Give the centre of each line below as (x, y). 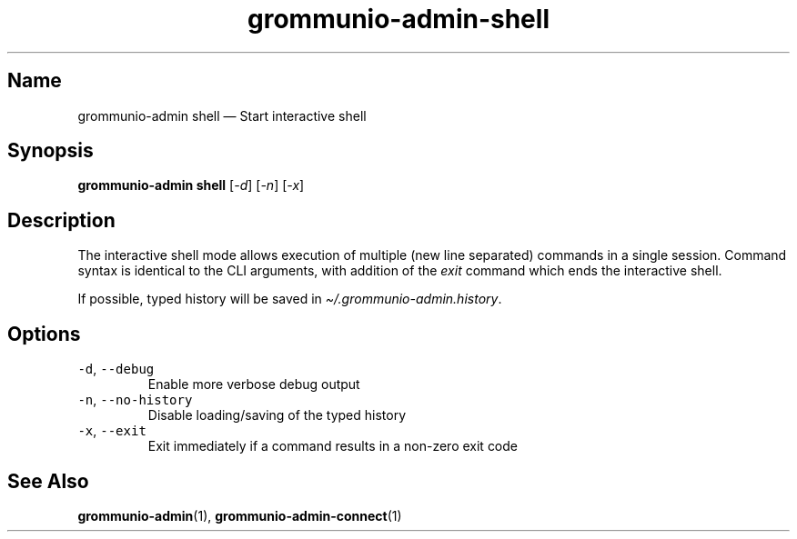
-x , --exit (112, 431)
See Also (48, 481)
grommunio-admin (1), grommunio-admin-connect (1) (240, 515)
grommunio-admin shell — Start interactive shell (222, 115)
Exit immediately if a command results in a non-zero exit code (333, 446)
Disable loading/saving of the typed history (277, 415)
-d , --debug (116, 369)
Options (44, 334)
